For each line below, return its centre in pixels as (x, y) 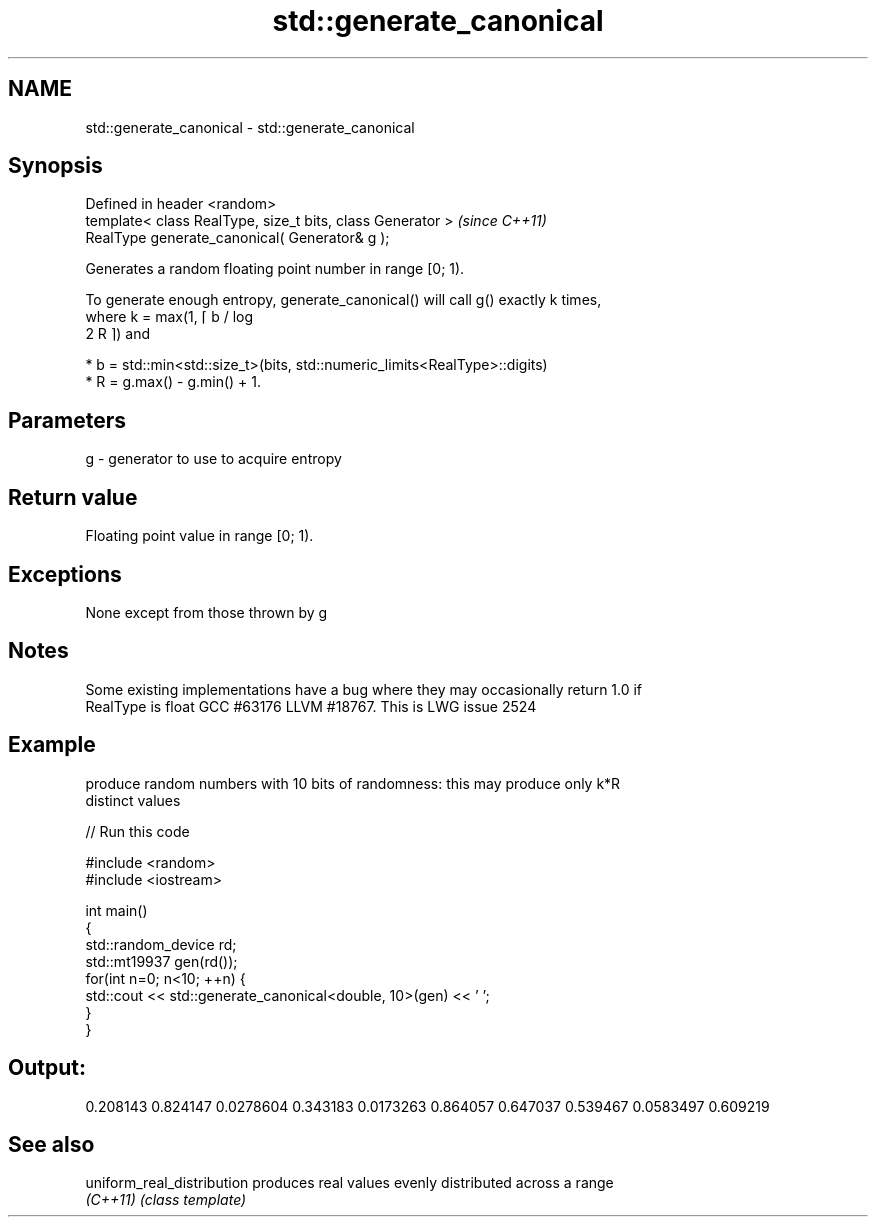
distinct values (133, 800)
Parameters (67, 420)
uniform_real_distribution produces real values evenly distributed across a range (349, 1183)
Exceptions (65, 574)
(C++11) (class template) (166, 1200)
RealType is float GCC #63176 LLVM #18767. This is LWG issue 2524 (311, 706)
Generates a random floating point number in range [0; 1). (275, 269)
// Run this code (137, 831)
